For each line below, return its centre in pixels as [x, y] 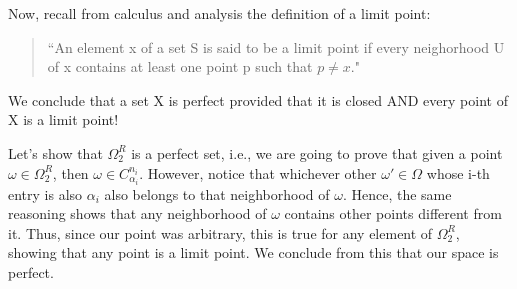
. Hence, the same [397, 193]
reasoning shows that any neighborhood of [137, 213]
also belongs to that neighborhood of [217, 193]
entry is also [45, 193]
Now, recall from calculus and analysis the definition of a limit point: [219, 13]
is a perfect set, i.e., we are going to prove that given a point [317, 152]
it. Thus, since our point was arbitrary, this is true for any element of [220, 232]
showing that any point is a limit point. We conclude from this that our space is [253, 252]
